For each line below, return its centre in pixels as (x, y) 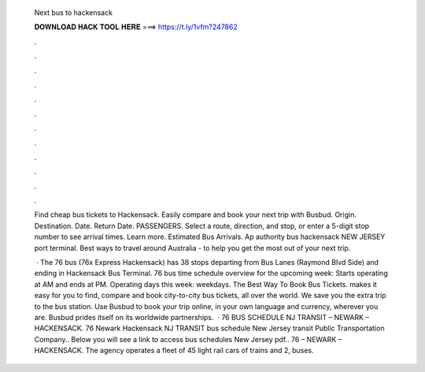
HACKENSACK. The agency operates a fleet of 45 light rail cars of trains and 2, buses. (174, 351)
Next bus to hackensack (74, 13)
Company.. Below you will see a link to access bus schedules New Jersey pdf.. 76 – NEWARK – (188, 339)
